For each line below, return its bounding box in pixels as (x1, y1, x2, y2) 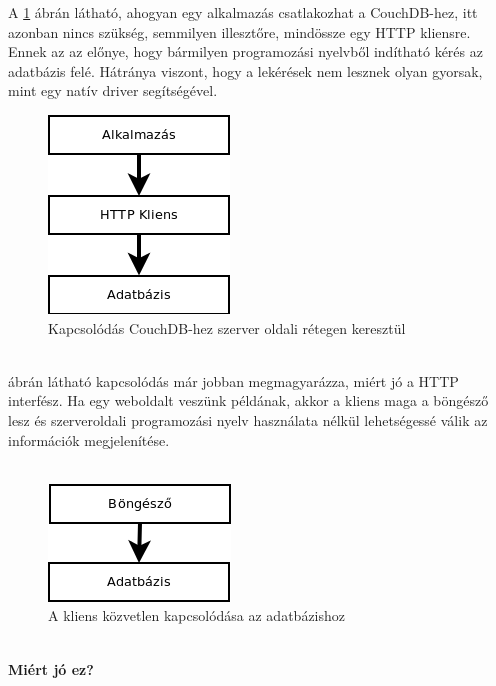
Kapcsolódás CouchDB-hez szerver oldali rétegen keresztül (48, 317, 406, 338)
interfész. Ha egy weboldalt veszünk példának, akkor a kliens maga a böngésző (8, 390, 489, 411)
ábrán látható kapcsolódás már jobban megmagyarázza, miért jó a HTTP (8, 370, 459, 391)
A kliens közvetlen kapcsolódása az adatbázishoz (48, 605, 346, 626)
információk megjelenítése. (8, 429, 170, 450)
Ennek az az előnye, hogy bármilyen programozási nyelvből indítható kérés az (8, 41, 483, 62)
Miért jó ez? (8, 658, 94, 679)
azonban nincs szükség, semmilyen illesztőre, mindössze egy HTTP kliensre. (8, 21, 471, 42)
